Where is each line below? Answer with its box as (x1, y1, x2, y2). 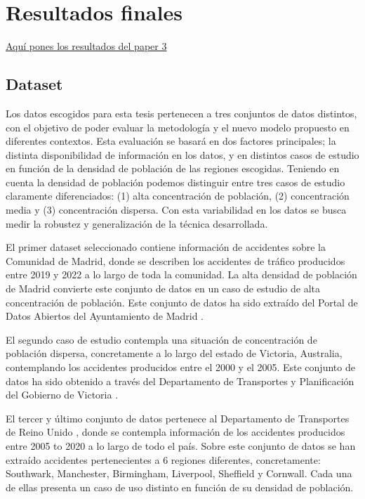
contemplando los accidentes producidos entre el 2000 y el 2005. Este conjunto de (6, 360, 355, 375)
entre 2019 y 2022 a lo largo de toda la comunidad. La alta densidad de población (6, 267, 357, 282)
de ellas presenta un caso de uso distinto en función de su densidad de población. (6, 479, 354, 494)
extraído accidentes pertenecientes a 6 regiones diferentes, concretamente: (6, 452, 321, 467)
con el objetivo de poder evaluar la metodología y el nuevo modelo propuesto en (6, 119, 350, 134)
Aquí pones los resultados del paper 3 (6, 39, 167, 53)
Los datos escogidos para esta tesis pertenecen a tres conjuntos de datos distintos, (6, 105, 357, 120)
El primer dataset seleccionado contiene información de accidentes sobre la (6, 240, 326, 254)
